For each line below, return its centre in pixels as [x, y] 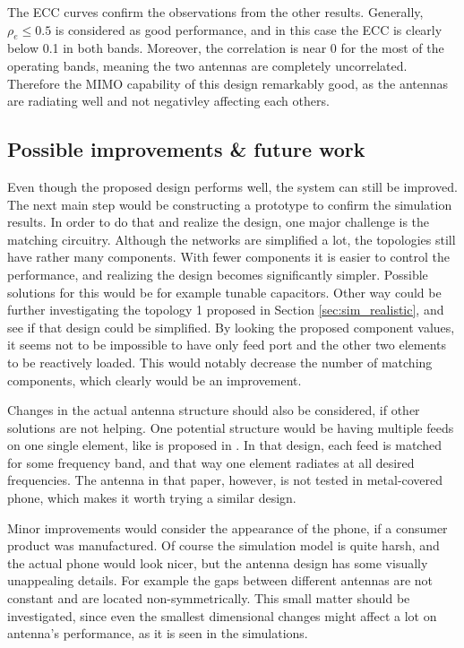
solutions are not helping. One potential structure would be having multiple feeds [231, 427]
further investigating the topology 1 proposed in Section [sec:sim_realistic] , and [226, 310]
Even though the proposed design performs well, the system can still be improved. [232, 186]
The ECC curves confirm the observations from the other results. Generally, [215, 12]
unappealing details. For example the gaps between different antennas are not [220, 580]
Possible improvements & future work [186, 149]
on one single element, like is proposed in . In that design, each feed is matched [224, 445]
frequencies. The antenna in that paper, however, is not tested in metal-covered [225, 480]
